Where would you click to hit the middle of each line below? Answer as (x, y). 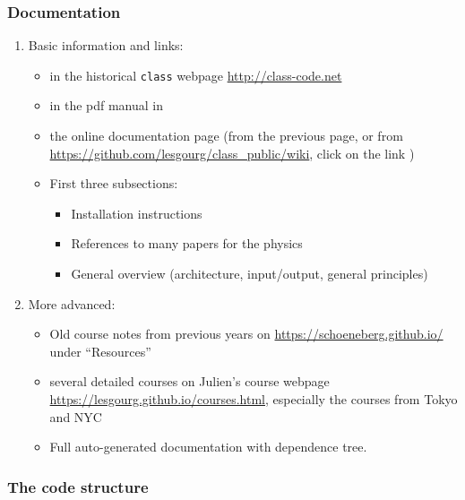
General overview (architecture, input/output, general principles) (250, 274)
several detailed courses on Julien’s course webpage (189, 381)
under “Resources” (100, 351)
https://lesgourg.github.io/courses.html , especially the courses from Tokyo (254, 399)
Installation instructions (137, 213)
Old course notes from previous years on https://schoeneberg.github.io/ (246, 334)
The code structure (78, 486)
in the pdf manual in (107, 105)
